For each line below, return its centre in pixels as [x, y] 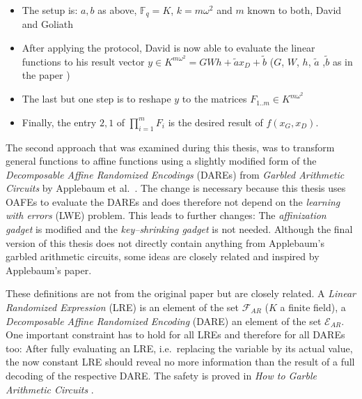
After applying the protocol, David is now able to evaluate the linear [168, 48]
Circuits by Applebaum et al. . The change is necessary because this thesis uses [176, 188]
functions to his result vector [83, 61]
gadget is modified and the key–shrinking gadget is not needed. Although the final [179, 229]
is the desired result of [215, 122]
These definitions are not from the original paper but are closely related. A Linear [181, 293]
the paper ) [46, 75]
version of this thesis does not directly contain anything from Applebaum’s [165, 242]
